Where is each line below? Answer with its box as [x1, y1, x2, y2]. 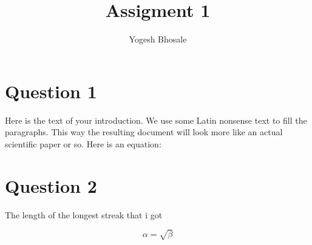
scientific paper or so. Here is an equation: [5, 137, 161, 150]
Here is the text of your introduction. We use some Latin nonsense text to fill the [5, 113, 307, 126]
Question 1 [5, 78, 97, 103]
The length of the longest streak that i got [5, 208, 163, 221]
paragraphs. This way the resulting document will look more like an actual [5, 126, 283, 138]
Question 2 [5, 173, 97, 198]
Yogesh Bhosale [129, 33, 187, 45]
